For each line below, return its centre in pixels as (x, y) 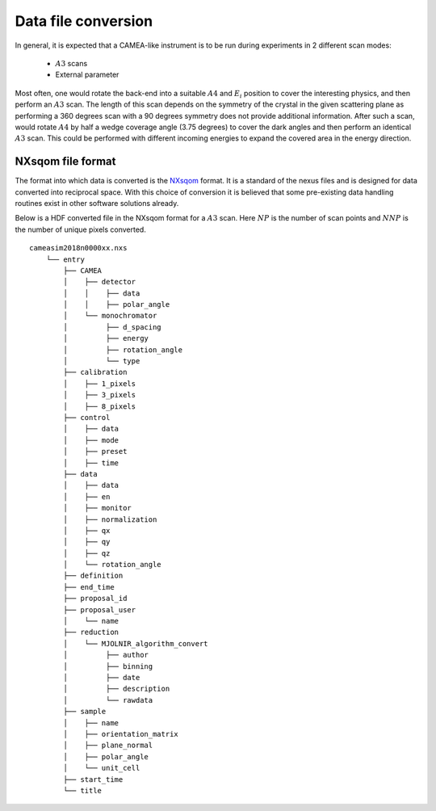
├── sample (85, 712)
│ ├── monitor (98, 508)
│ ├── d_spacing (112, 327)
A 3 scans (71, 63)
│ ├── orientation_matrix (121, 734)
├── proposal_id (95, 599)
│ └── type (102, 361)
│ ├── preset (95, 452)
